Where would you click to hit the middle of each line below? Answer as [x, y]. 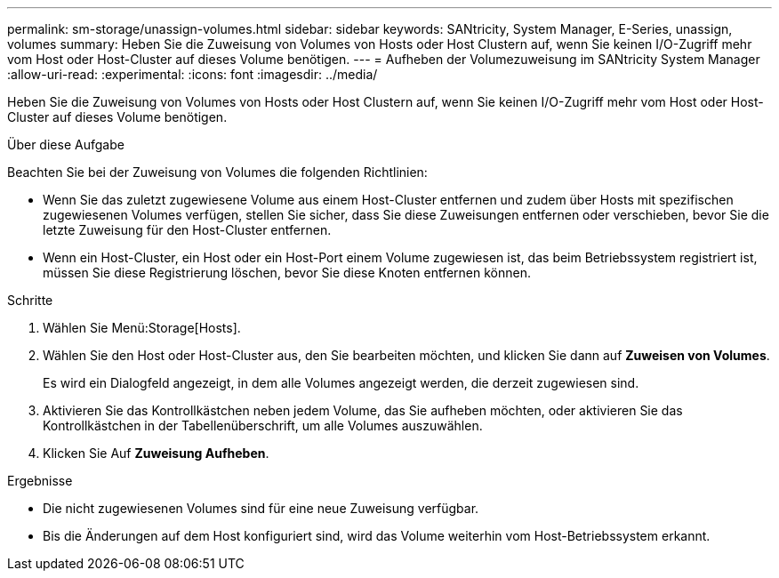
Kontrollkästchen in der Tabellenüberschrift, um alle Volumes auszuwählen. [263, 425]
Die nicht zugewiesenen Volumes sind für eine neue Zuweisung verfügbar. [261, 508]
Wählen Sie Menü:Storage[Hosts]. [142, 328]
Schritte [30, 300]
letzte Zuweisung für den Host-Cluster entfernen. [187, 230]
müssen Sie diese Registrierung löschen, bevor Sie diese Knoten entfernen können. [287, 273]
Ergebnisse [40, 481]
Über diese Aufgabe [66, 144]
